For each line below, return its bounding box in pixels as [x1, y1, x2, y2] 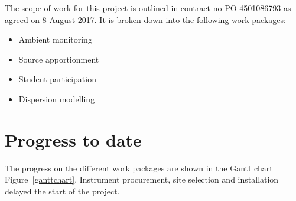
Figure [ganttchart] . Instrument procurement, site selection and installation [5, 173, 279, 186]
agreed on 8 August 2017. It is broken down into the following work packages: [5, 13, 286, 25]
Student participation [18, 73, 96, 85]
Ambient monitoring [18, 33, 92, 46]
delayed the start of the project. [5, 184, 120, 197]
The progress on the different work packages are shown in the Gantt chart [5, 161, 273, 174]
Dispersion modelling [18, 92, 95, 105]
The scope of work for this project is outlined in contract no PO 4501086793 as [5, 2, 291, 14]
